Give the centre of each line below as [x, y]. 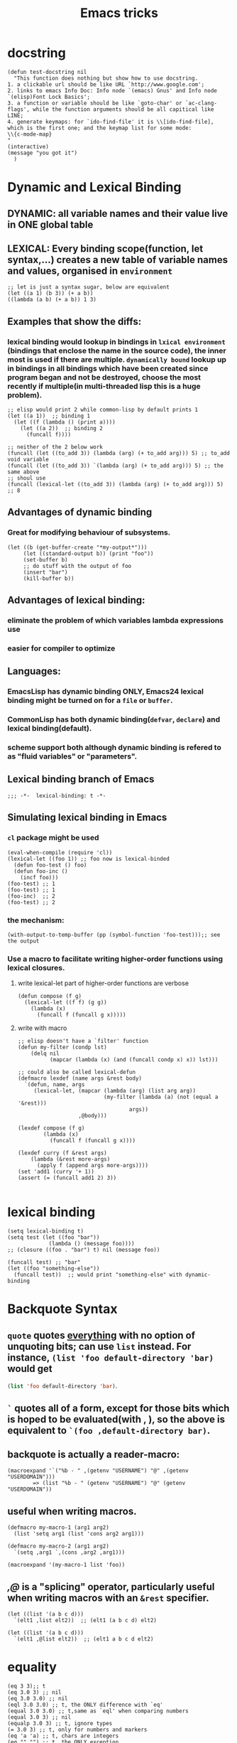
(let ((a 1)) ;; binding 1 [49, 416]
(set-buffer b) [46, 559]
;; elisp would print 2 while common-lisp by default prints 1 [103, 410]
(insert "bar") [46, 572]
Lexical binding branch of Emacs [81, 779]
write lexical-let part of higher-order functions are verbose [103, 983]
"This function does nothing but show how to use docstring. [106, 78]
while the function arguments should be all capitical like [123, 109]
